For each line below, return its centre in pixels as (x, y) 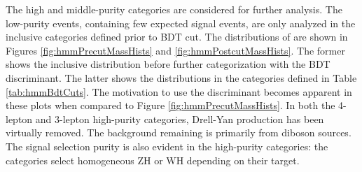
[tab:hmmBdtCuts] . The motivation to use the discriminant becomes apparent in (179, 91)
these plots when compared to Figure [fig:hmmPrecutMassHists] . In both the (170, 105)
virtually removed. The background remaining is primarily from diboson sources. (179, 132)
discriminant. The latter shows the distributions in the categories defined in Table (181, 77)
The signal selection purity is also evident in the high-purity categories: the (167, 146)
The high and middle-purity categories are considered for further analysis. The (174, 9)
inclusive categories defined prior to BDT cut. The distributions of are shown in (177, 37)
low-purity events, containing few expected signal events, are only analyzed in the (181, 23)
